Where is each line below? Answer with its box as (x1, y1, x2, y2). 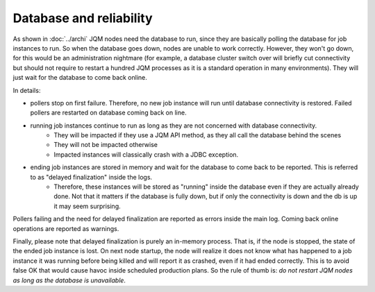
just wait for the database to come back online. (12, 74, 147, 82)
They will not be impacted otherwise (53, 141, 158, 149)
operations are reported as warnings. (12, 224, 119, 232)
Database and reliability (12, 10, 153, 26)
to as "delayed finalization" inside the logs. (30, 173, 153, 181)
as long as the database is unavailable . (12, 276, 126, 284)
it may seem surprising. (53, 202, 121, 210)
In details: (12, 86, 41, 94)
